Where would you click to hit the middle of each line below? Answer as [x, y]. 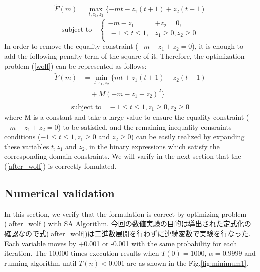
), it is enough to [218, 46]
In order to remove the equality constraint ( [71, 46]
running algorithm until [40, 263]
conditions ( [22, 137]
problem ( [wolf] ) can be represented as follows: [75, 65]
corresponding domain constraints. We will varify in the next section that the [123, 156]
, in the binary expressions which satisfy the [152, 146]
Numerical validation [59, 193]
